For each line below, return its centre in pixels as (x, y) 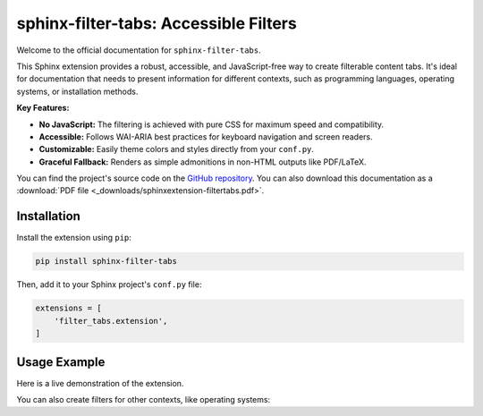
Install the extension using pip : (74, 238)
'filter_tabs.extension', (111, 321)
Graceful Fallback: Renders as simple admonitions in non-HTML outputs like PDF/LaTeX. (203, 162)
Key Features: (43, 108)
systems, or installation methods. (77, 91)
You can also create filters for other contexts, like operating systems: (144, 399)
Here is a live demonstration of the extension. (100, 383)
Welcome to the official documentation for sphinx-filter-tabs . (139, 50)
